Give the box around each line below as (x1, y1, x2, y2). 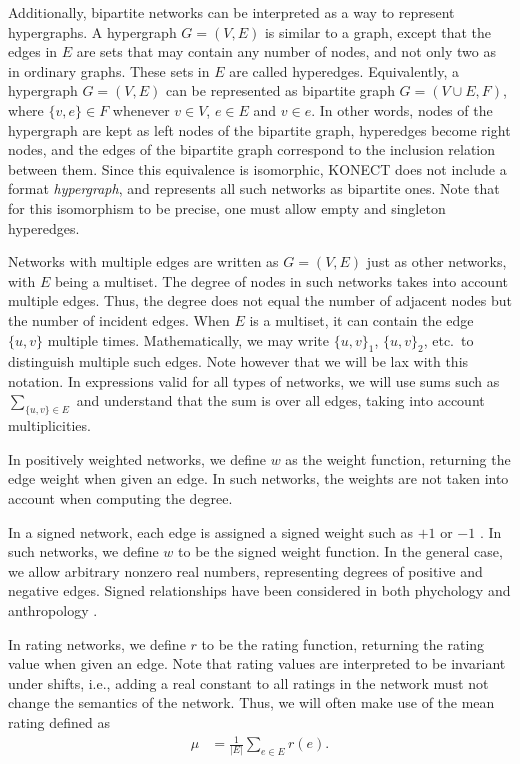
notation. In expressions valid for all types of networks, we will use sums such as (8, 370, 500, 391)
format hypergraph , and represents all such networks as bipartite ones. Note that (8, 178, 500, 199)
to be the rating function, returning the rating (201, 633, 485, 654)
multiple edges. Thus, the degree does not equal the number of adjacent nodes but (8, 290, 512, 311)
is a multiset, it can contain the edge (249, 309, 474, 330)
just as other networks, (366, 251, 507, 272)
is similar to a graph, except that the (264, 21, 492, 42)
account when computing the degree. (8, 488, 233, 509)
